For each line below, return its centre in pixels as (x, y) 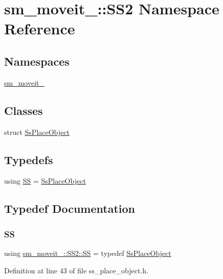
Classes (24, 110)
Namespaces (37, 61)
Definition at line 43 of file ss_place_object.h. (76, 270)
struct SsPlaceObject (37, 132)
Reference (40, 28)
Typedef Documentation (70, 208)
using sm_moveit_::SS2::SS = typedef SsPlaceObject (88, 253)
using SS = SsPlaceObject (45, 181)
